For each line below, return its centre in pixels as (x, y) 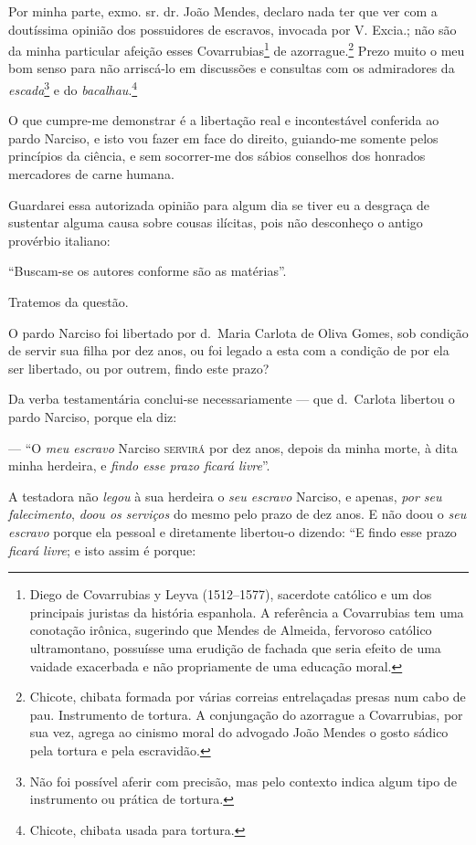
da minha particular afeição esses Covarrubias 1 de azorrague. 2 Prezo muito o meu (237, 49)
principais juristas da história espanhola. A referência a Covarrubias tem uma (247, 612)
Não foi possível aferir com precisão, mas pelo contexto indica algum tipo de (243, 781)
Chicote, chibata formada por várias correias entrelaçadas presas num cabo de (248, 697)
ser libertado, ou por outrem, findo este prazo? (139, 368)
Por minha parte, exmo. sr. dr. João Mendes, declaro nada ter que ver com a (223, 11)
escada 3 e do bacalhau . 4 (73, 88)
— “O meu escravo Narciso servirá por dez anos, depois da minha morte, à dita (233, 447)
